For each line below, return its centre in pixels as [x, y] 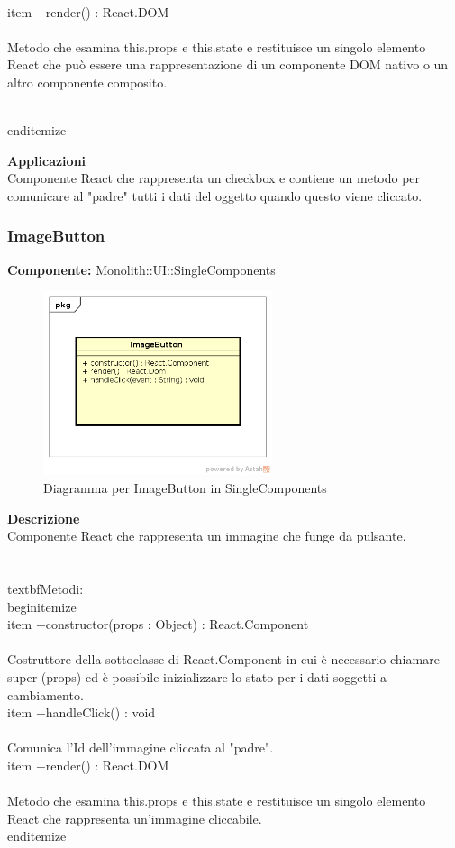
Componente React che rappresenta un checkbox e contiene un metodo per [214, 178]
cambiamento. [45, 694]
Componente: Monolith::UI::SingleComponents [141, 269]
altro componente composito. [87, 82]
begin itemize [42, 606]
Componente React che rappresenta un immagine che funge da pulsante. [207, 536]
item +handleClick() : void [82, 712]
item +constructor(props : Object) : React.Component [158, 624]
